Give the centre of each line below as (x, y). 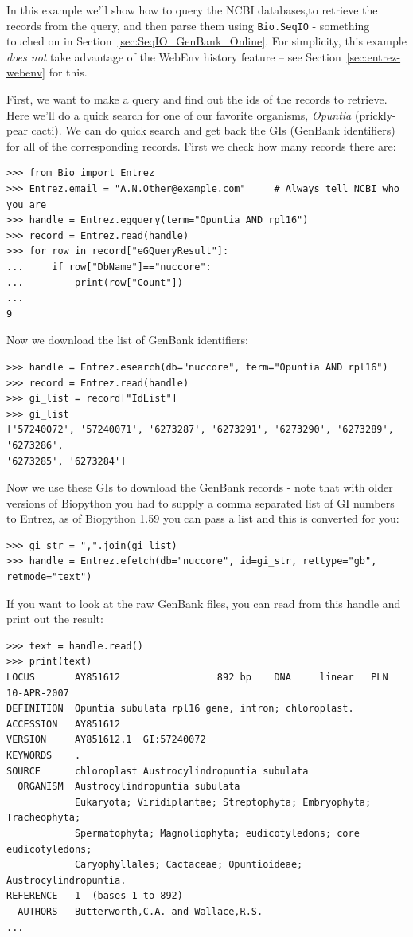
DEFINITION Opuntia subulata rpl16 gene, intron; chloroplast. (180, 709)
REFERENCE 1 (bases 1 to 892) (95, 896)
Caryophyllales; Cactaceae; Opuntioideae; (189, 865)
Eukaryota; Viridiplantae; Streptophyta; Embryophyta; (223, 802)
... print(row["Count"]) (95, 282)
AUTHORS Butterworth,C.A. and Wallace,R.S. (140, 911)
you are (27, 204)
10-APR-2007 (38, 693)
